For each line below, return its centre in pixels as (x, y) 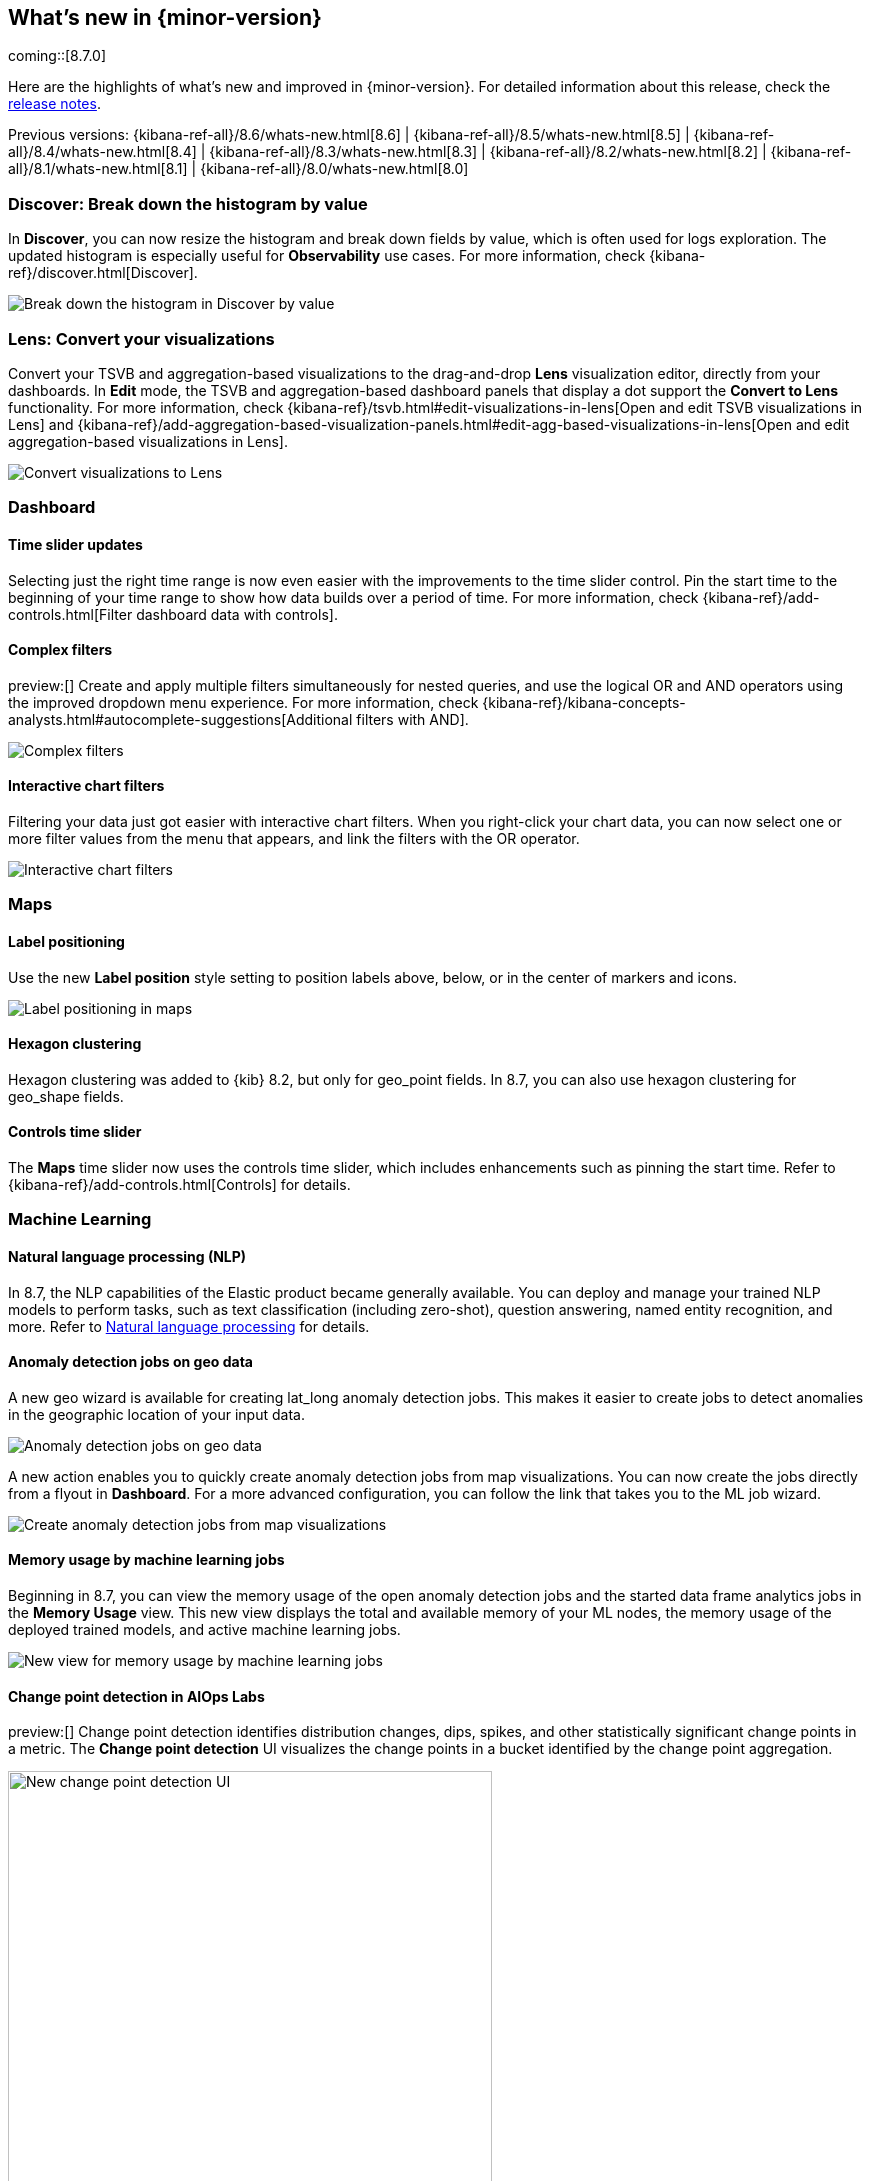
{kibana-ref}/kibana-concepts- (584, 702)
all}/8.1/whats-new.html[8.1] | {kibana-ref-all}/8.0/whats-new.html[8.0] (238, 169)
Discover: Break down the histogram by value (188, 203)
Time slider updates (75, 544)
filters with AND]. (412, 719)
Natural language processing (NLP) (127, 1256)
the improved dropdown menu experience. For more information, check (243, 702)
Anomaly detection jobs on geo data (130, 1362)
